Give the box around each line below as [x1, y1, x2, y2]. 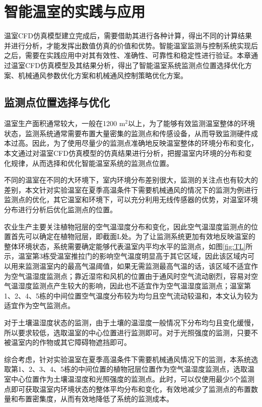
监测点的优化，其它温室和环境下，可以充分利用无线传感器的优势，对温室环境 [4, 194, 258, 205]
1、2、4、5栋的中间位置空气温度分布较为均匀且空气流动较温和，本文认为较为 [4, 290, 258, 301]
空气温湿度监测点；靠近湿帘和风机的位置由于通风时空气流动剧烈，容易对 [11, 270, 251, 281]
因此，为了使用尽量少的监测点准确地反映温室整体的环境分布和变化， [32, 138, 258, 148]
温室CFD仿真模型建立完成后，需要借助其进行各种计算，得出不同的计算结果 [4, 30, 252, 41]
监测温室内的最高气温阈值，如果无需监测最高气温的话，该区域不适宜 [25, 261, 251, 271]
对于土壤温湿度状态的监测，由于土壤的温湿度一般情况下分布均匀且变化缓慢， [4, 317, 258, 327]
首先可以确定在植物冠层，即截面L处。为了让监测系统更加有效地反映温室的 [11, 231, 255, 242]
